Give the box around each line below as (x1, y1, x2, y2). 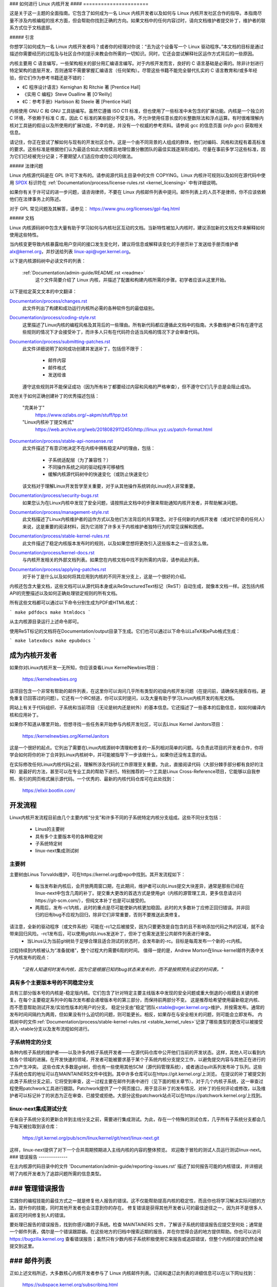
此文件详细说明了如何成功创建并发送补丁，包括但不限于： (22, 345, 144, 352)
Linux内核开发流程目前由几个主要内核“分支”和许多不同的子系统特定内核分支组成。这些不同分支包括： (9, 814, 223, 821)
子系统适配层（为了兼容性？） (48, 457, 111, 463)
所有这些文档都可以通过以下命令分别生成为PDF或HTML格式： (9, 600, 140, 606)
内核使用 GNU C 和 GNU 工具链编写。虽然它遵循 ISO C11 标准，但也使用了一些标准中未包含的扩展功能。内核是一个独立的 (9, 108, 264, 114)
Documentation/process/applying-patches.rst (9, 566, 106, 572)
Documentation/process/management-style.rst (9, 509, 109, 515)
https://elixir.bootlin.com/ (22, 787, 75, 793)
